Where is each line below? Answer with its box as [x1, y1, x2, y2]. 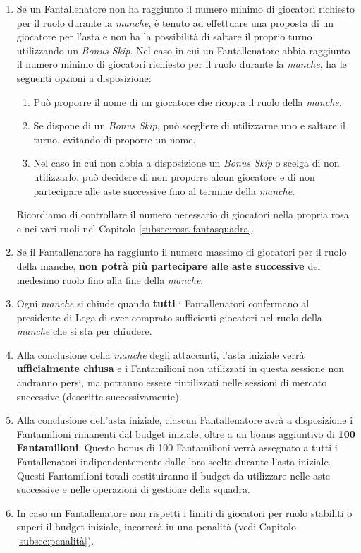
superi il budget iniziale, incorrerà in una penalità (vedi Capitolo [16, 519, 296, 534]
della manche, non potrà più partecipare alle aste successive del [16, 258, 321, 273]
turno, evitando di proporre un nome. [33, 131, 196, 146]
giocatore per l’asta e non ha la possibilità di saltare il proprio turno [16, 29, 312, 44]
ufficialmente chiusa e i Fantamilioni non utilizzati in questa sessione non [16, 361, 345, 376]
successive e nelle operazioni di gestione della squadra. [16, 482, 250, 496]
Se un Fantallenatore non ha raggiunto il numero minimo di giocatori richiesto [16, 1, 355, 16]
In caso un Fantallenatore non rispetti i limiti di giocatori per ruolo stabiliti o [16, 505, 353, 520]
